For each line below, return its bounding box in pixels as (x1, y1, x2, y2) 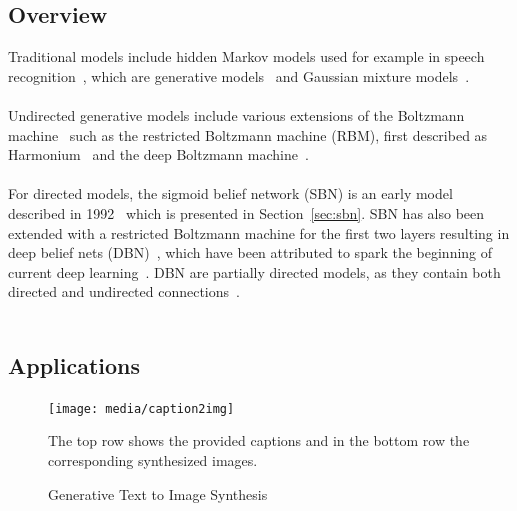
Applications (8, 349, 141, 380)
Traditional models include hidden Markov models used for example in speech (8, 46, 485, 67)
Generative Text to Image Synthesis (48, 483, 268, 504)
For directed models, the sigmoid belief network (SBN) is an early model (8, 183, 453, 204)
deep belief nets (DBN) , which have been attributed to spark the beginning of (8, 242, 493, 263)
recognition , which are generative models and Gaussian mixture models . (8, 65, 470, 86)
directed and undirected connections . (8, 281, 240, 302)
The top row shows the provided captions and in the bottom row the (48, 430, 470, 451)
